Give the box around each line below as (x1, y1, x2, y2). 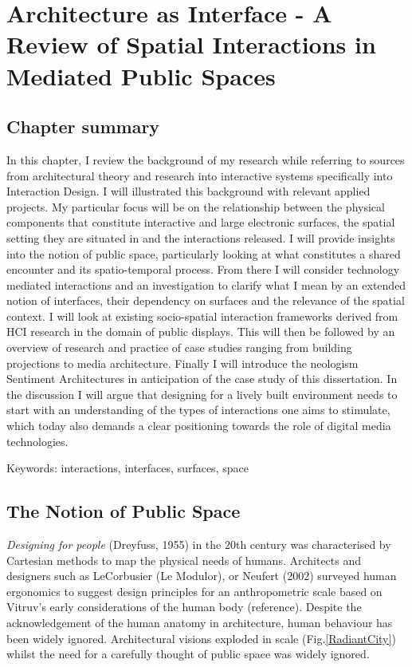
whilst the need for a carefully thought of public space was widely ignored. (6, 645, 370, 662)
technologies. (6, 432, 69, 449)
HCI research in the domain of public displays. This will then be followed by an (6, 323, 395, 340)
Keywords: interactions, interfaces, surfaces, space (6, 460, 249, 476)
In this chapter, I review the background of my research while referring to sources (6, 151, 405, 168)
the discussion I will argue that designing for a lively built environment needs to (6, 385, 398, 402)
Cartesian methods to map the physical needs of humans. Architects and (6, 551, 362, 568)
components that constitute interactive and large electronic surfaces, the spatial (6, 214, 395, 231)
